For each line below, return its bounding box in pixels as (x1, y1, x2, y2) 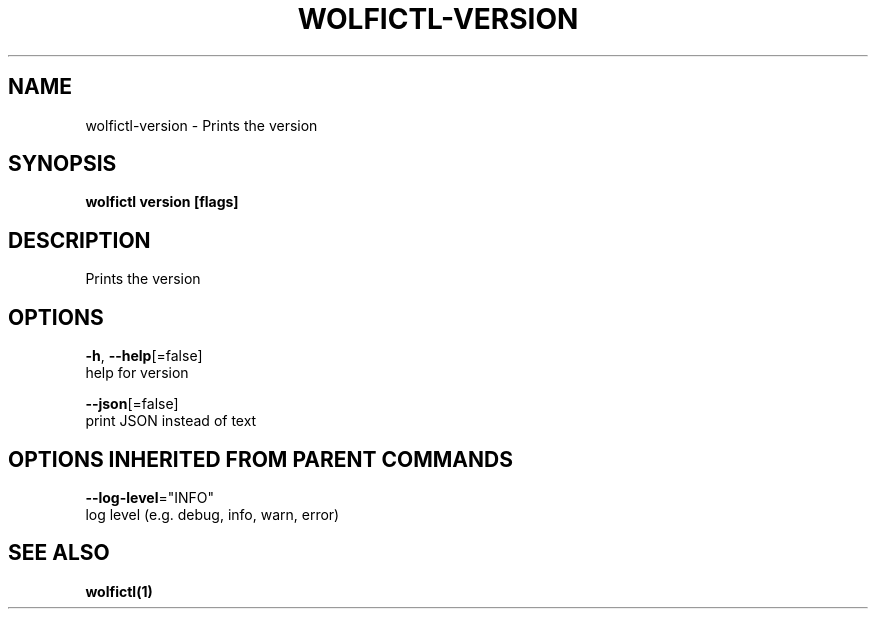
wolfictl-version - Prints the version (85, 116, 318, 134)
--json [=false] (85, 395, 179, 413)
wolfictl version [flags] (85, 193, 239, 211)
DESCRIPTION (8, 227, 151, 253)
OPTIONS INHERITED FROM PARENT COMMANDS (8, 446, 513, 472)
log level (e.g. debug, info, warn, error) (85, 505, 340, 523)
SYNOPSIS (8, 151, 117, 177)
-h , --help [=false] (85, 347, 203, 365)
